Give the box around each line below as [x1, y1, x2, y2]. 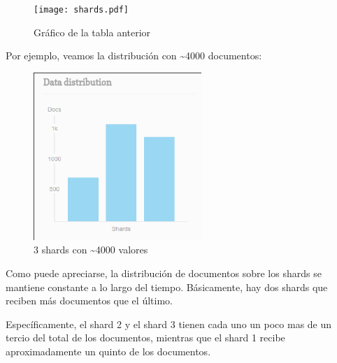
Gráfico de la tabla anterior [34, 24, 151, 39]
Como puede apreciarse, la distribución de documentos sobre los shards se [6, 266, 322, 281]
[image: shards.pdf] [34, 5, 129, 15]
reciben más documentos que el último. [6, 293, 173, 308]
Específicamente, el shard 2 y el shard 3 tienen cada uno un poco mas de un [6, 316, 332, 331]
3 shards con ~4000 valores [34, 242, 148, 257]
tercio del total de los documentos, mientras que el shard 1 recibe [6, 330, 285, 345]
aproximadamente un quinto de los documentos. [6, 344, 211, 358]
